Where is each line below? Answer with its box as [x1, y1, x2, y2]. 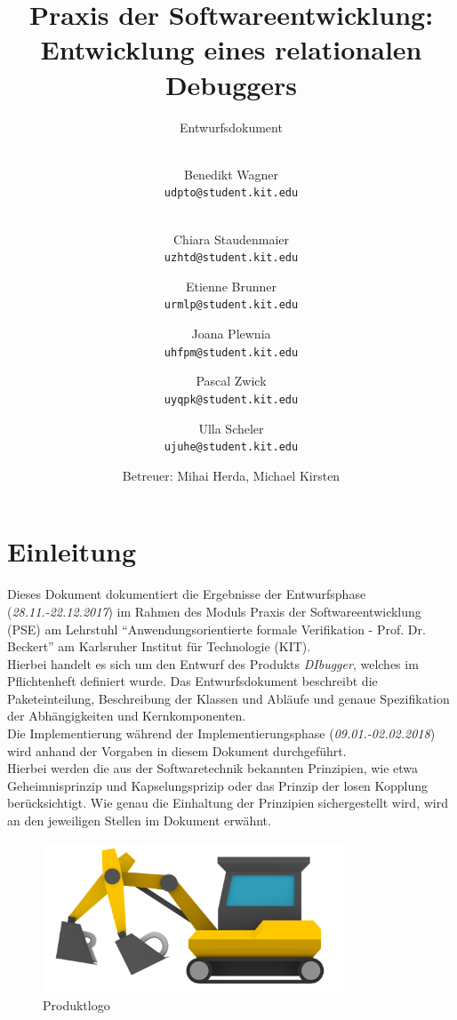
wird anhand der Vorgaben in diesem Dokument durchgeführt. [7, 741, 347, 760]
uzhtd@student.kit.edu [164, 251, 299, 265]
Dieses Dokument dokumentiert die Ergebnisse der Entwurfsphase [7, 585, 366, 603]
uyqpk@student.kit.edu [164, 393, 299, 406]
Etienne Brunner [186, 276, 277, 295]
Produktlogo [43, 995, 110, 1014]
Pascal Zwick [196, 371, 267, 390]
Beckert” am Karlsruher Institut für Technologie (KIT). [7, 637, 311, 656]
